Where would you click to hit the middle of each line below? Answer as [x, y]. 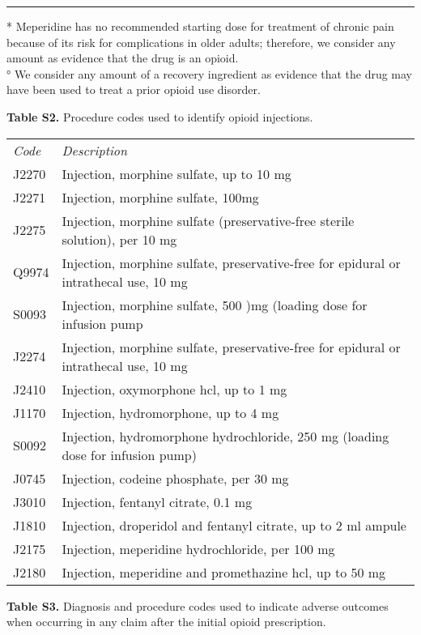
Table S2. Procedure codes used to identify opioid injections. [160, 116]
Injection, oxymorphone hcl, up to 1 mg [174, 389]
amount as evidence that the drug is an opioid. [123, 58]
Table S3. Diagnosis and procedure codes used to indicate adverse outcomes [198, 605]
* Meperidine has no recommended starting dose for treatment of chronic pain [200, 26]
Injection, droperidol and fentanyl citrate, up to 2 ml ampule [234, 525]
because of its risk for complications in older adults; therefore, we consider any [201, 42]
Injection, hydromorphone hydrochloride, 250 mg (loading [225, 436]
